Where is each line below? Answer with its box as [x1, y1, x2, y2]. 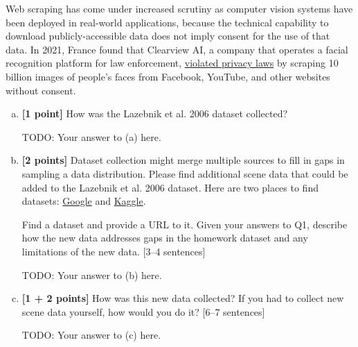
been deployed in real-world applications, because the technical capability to [6, 15, 329, 29]
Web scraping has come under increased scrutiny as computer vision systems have [6, 1, 353, 15]
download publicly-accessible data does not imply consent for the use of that [6, 28, 330, 43]
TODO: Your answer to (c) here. [21, 328, 161, 342]
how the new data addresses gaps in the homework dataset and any [21, 230, 308, 245]
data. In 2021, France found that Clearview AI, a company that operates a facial [6, 42, 348, 56]
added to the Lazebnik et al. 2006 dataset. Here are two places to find [21, 180, 319, 194]
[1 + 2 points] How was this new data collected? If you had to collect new [21, 291, 344, 305]
